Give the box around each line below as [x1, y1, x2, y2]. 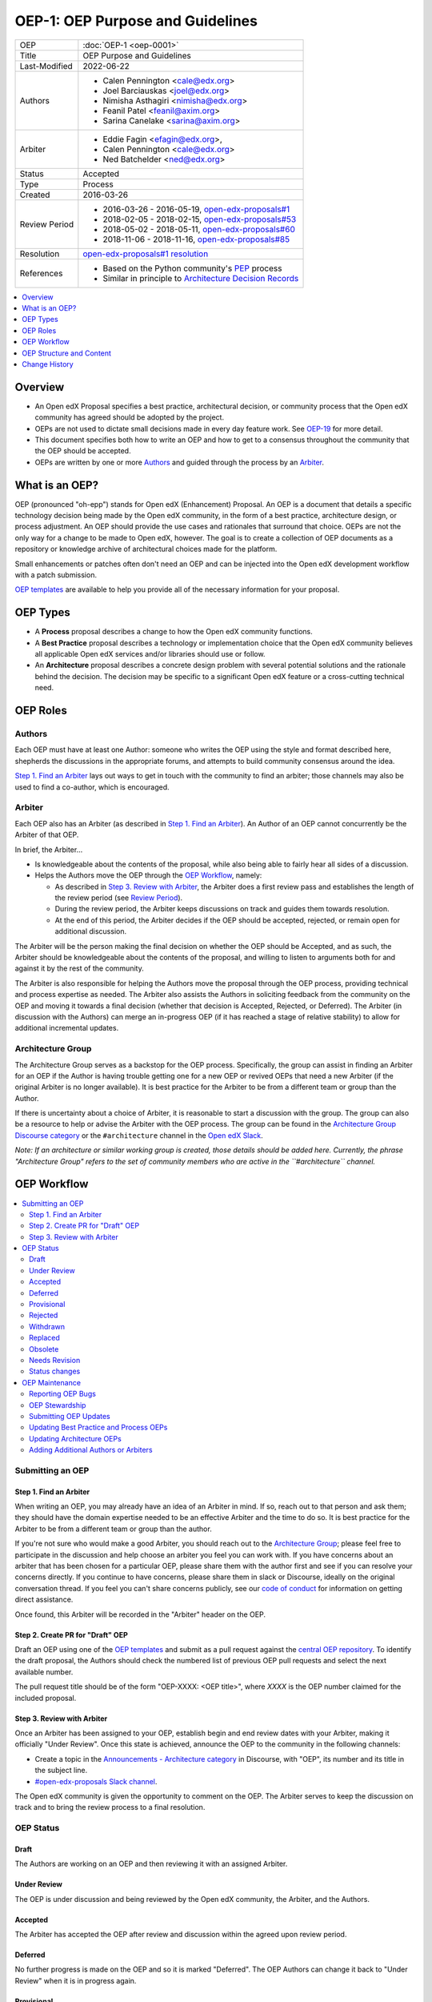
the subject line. [34, 1766, 88, 1775]
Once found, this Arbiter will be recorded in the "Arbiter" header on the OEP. [14, 1610, 266, 1619]
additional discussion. [54, 927, 127, 936]
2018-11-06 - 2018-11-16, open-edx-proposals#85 [102, 233, 290, 244]
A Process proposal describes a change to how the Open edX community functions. [34, 627, 313, 637]
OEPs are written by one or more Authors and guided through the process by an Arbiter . [34, 457, 324, 467]
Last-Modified [19, 60, 74, 71]
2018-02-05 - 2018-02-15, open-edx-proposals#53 [102, 213, 297, 224]
